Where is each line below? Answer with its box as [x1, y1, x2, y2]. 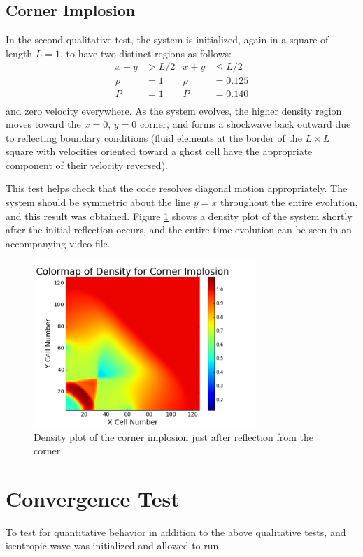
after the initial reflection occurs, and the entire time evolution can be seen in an [6, 222, 352, 237]
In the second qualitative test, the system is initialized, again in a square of [6, 32, 329, 47]
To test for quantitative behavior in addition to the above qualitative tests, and [6, 524, 346, 539]
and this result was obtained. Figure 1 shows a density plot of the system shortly [6, 208, 353, 223]
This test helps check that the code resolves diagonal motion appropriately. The [6, 181, 348, 196]
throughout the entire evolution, [220, 195, 358, 210]
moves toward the [6, 117, 81, 131]
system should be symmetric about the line [6, 195, 190, 210]
